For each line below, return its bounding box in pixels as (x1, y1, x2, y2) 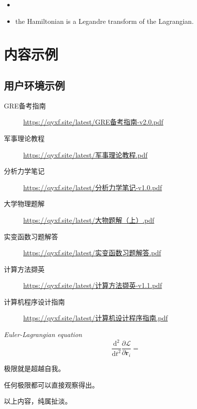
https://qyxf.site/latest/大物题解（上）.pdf (23, 214, 154, 225)
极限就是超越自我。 (4, 363, 65, 373)
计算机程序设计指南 (4, 296, 65, 306)
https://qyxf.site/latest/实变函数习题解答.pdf (23, 248, 161, 258)
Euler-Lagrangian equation (4, 329, 82, 339)
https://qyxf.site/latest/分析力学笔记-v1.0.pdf (23, 182, 162, 192)
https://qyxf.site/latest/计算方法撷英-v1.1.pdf (23, 280, 162, 290)
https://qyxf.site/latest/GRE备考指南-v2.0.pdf (23, 117, 164, 127)
